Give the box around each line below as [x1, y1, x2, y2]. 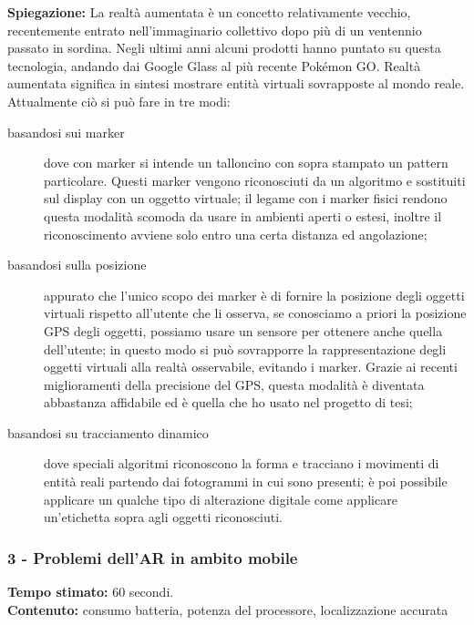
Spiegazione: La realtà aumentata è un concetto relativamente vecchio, [7, 3, 411, 21]
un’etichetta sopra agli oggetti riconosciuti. [44, 507, 283, 527]
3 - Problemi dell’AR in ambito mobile [7, 546, 298, 569]
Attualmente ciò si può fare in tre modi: [7, 91, 231, 110]
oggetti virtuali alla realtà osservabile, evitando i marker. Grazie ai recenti [44, 357, 458, 376]
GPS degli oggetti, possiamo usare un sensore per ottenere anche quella [44, 321, 443, 340]
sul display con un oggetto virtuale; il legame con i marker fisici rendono [44, 189, 448, 208]
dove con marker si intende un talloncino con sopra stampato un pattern [44, 153, 448, 172]
